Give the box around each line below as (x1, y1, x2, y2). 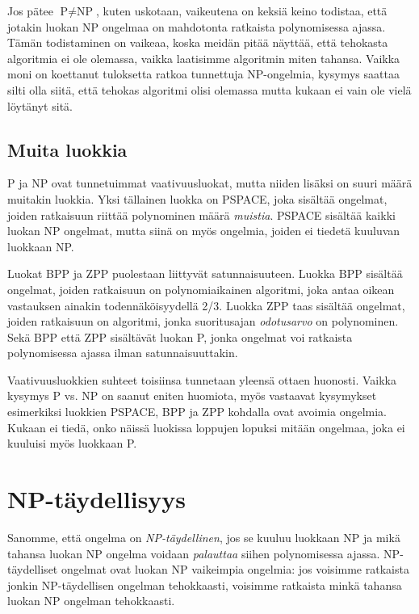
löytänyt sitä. (7, 97, 73, 114)
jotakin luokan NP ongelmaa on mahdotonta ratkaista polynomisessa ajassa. (7, 18, 386, 35)
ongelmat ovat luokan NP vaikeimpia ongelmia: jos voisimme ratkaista (61, 561, 409, 578)
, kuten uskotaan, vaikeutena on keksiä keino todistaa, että (95, 2, 388, 19)
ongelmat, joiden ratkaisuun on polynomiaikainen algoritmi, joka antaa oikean (7, 280, 395, 297)
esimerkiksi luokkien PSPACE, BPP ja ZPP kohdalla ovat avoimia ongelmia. (7, 403, 388, 420)
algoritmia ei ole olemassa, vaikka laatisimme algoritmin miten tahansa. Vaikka (7, 49, 400, 66)
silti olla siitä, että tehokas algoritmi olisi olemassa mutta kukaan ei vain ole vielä (7, 81, 412, 98)
